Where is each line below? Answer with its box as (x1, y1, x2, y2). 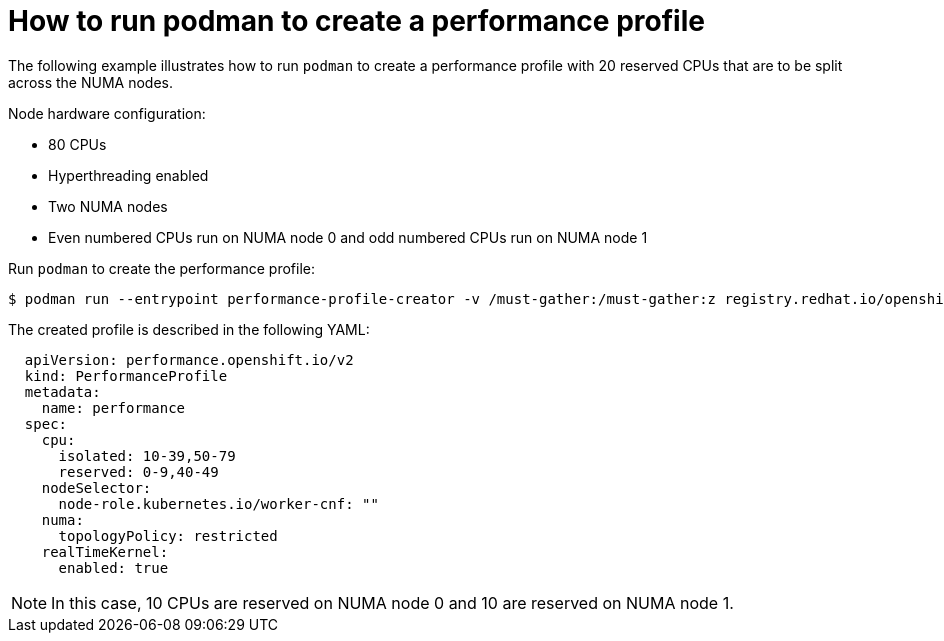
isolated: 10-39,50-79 (58, 447, 236, 464)
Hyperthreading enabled (48, 166, 209, 184)
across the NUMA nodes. (8, 73, 173, 91)
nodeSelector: (41, 479, 152, 496)
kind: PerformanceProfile (24, 367, 228, 384)
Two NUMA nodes (48, 197, 168, 215)
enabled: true (58, 559, 169, 576)
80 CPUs (48, 135, 107, 153)
